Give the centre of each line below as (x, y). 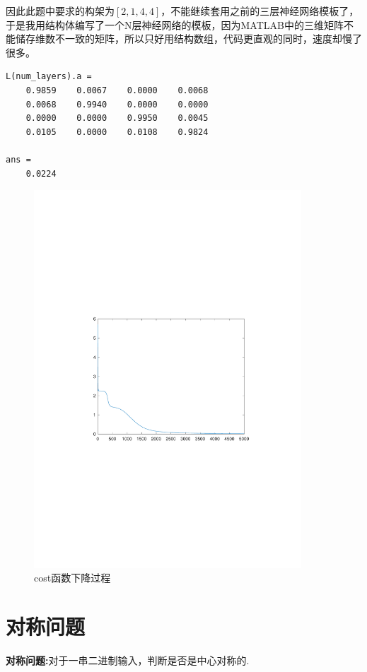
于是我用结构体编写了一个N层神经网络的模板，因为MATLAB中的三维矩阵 (175, 24)
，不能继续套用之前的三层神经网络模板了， (260, 11)
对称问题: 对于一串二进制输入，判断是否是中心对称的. (128, 660)
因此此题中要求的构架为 (60, 11)
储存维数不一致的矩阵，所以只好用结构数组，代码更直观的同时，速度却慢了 (188, 39)
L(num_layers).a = (49, 77)
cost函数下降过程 (72, 578)
